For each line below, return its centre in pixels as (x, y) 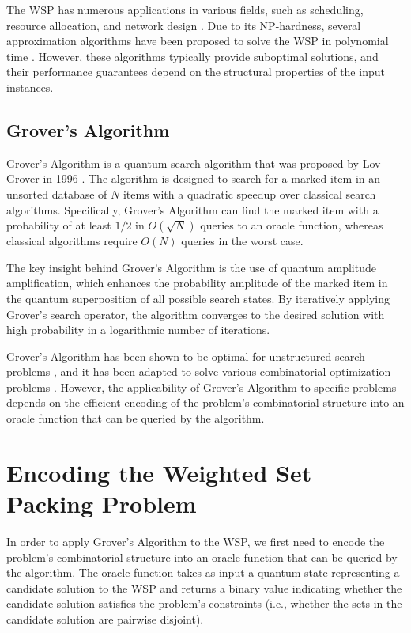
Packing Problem (102, 504)
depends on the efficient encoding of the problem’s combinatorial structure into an (205, 402)
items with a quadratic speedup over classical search (249, 193)
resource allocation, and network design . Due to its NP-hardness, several (184, 25)
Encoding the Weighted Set (159, 472)
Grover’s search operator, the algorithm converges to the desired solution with (196, 314)
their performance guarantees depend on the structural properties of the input (196, 72)
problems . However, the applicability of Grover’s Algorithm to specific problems (202, 387)
